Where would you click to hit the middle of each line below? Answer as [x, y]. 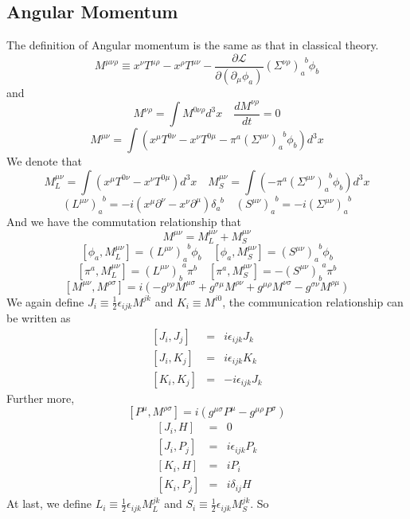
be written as [39, 318]
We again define [45, 301]
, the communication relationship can [313, 301]
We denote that [44, 161]
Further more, [41, 398]
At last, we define [49, 503]
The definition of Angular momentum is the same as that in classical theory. [193, 45]
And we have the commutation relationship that [124, 222]
